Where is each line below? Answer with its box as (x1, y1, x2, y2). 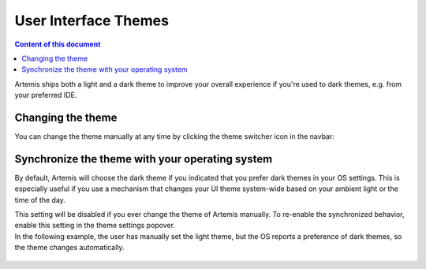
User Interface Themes (14, 12, 170, 29)
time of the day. (14, 195, 66, 204)
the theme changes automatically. (14, 243, 125, 252)
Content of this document (14, 39, 101, 49)
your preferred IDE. (14, 91, 77, 100)
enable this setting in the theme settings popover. (14, 221, 175, 230)
